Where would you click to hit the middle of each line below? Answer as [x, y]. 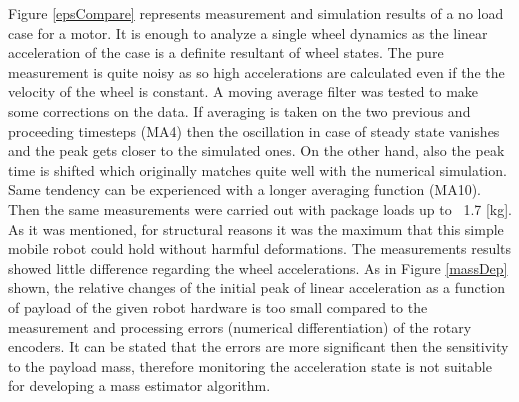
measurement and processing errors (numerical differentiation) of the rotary [240, 326]
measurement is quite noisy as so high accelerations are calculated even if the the [256, 71]
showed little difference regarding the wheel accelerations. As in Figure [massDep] [258, 267]
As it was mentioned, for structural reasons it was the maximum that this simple [256, 228]
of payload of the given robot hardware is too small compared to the [218, 306]
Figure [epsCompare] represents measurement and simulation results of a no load [256, 13]
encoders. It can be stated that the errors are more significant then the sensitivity [258, 346]
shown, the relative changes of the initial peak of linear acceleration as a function [256, 287]
